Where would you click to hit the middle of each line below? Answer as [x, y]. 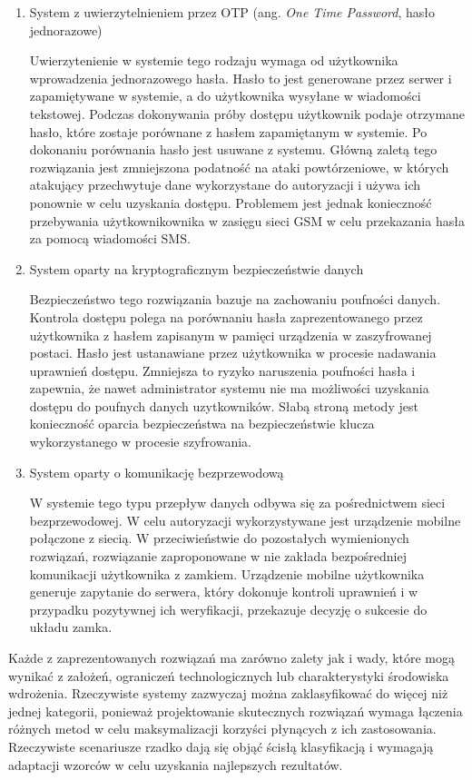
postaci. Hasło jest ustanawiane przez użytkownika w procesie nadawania [233, 353]
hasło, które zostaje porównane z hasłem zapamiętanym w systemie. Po [228, 131]
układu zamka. [71, 627]
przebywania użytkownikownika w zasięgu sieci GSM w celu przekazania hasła [247, 220]
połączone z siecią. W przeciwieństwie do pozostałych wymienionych [219, 538]
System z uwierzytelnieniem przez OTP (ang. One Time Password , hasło [232, 12]
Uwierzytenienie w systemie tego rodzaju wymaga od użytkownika [214, 60]
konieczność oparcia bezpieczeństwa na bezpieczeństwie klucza [202, 424]
